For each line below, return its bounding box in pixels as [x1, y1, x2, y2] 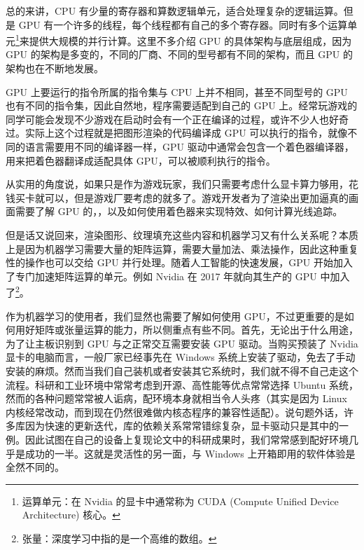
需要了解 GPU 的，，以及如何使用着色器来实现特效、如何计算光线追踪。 [15, 204, 343, 219]
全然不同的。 [6, 460, 64, 474]
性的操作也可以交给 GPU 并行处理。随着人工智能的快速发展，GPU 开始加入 [6, 255, 353, 270]
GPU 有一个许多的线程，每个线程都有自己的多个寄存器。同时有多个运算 [18, 17, 348, 32]
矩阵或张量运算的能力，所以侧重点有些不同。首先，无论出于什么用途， [34, 322, 358, 337]
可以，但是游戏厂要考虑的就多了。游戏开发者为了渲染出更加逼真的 [44, 190, 349, 205]
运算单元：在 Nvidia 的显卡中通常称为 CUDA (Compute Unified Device [22, 493, 339, 508]
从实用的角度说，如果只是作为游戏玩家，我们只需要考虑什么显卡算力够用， [6, 177, 349, 191]
